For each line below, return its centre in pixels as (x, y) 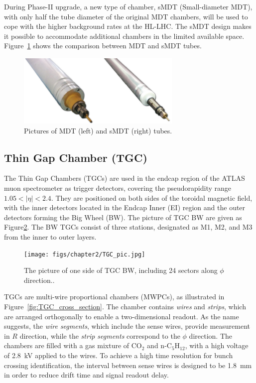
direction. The (210, 335)
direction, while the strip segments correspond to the (100, 335)
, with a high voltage (217, 345)
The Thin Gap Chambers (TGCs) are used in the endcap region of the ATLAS (125, 178)
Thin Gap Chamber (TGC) (76, 157)
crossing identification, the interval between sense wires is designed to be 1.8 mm (128, 365)
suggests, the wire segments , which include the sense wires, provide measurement (127, 326)
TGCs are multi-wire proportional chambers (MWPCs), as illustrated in (114, 297)
